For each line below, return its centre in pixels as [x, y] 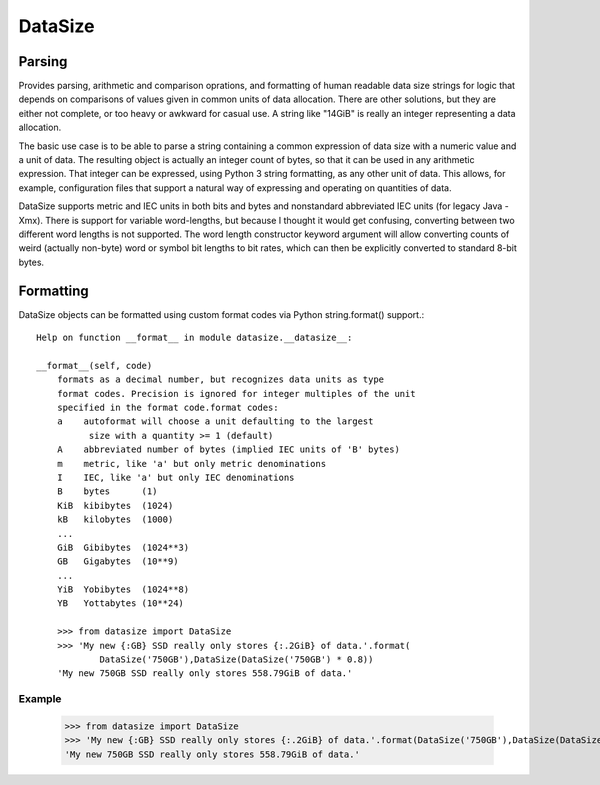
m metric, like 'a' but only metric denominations [191, 463]
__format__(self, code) [94, 365]
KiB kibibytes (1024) [115, 505]
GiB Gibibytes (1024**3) [123, 547]
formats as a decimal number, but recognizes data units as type [220, 379]
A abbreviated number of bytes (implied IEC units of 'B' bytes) [228, 449]
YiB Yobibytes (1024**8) [123, 589]
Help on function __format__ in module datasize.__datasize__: [194, 338]
